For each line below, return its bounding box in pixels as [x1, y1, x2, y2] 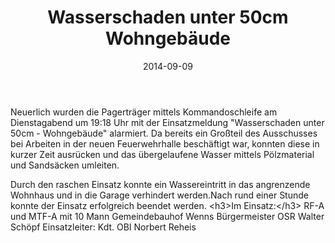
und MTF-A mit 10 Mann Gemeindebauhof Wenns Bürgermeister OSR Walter [10, 210, 325, 222]
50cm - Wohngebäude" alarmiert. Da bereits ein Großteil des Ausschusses [10, 127, 318, 139]
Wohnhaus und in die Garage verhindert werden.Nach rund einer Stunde [10, 189, 309, 201]
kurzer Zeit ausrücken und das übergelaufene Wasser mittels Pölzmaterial [10, 148, 315, 160]
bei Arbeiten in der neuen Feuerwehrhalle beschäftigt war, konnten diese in [10, 137, 320, 150]
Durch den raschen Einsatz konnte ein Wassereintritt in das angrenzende [10, 178, 311, 190]
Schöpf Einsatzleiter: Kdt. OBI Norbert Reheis [10, 221, 197, 233]
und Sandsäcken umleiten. [10, 159, 120, 171]
